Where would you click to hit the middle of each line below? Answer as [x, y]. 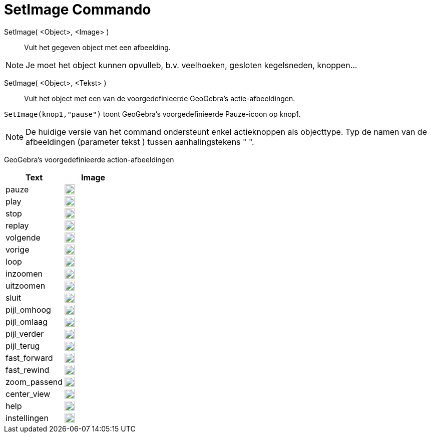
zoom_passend [34, 382]
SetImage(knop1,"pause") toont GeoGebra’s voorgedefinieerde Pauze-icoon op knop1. [152, 114]
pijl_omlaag [27, 321]
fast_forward [29, 358]
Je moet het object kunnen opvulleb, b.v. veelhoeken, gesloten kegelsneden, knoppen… [191, 65]
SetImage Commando [78, 10]
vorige [18, 249]
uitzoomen [26, 285]
